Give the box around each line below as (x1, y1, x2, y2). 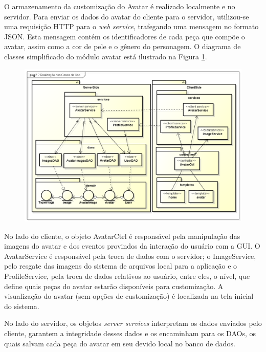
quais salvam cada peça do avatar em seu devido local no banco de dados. (4, 338, 235, 348)
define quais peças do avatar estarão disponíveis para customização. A (4, 280, 224, 291)
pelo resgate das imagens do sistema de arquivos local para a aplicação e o (4, 260, 237, 271)
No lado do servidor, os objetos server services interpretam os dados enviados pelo (4, 318, 262, 328)
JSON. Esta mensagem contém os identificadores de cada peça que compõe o (4, 31, 245, 41)
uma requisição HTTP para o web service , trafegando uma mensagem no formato (4, 21, 259, 32)
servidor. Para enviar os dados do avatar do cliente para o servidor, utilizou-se (4, 11, 249, 21)
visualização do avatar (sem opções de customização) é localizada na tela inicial (4, 291, 254, 301)
